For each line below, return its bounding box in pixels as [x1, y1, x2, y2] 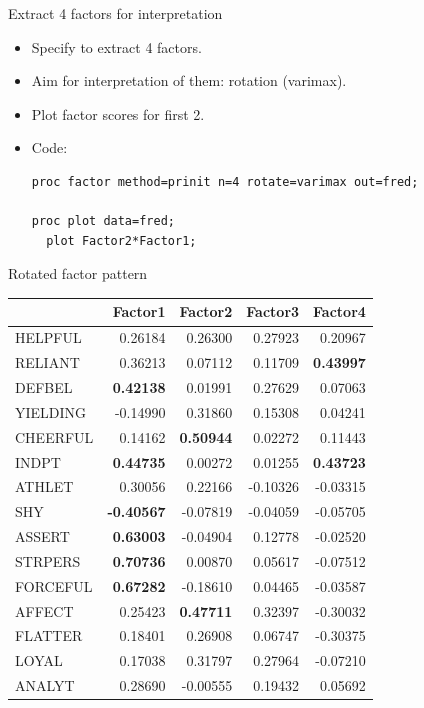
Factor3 [246, 301, 300, 322]
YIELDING [15, 401, 87, 422]
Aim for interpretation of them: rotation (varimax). [31, 70, 347, 91]
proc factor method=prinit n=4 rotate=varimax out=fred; [31, 174, 419, 189]
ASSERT [15, 526, 70, 547]
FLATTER [15, 625, 83, 646]
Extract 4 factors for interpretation [8, 3, 223, 23]
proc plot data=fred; [31, 214, 175, 229]
